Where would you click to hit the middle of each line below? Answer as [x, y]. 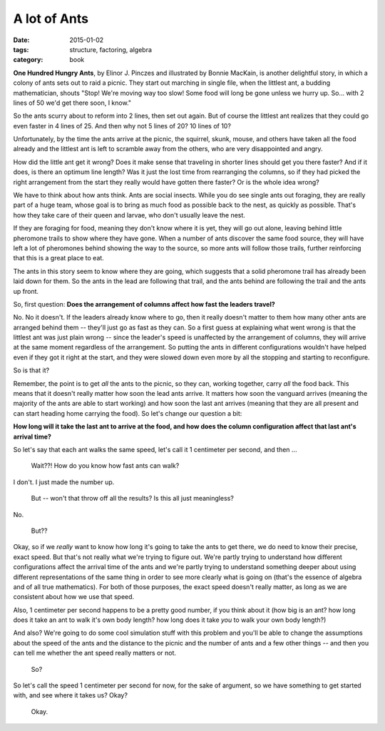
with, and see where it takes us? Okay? [71, 695]
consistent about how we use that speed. [74, 597]
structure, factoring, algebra [111, 49]
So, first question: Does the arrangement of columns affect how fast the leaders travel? [144, 304]
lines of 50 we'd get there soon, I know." [72, 103]
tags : [21, 49]
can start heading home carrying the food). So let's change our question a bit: [128, 413]
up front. [26, 291]
